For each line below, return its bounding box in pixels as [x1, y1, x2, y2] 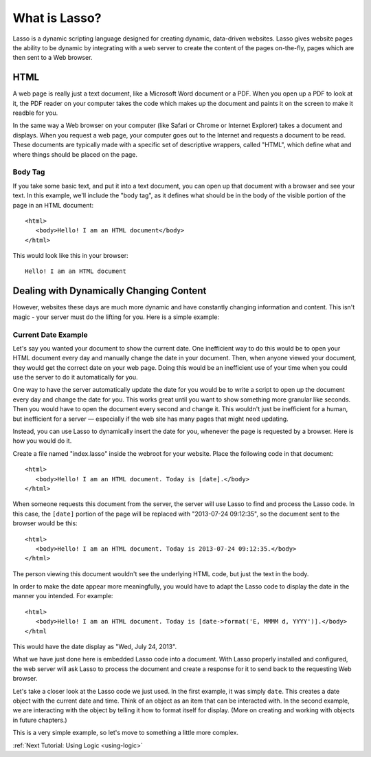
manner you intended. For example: [12, 592, 113, 600]
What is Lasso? [12, 10, 102, 25]
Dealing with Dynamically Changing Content [12, 285, 207, 297]
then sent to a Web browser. [12, 54, 93, 62]
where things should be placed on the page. [12, 150, 137, 158]
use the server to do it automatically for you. [12, 373, 138, 382]
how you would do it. [12, 437, 72, 445]
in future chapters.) [12, 716, 68, 724]
